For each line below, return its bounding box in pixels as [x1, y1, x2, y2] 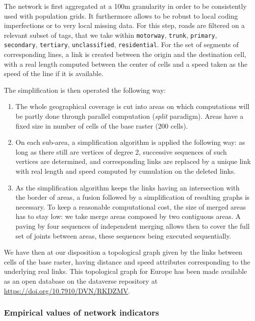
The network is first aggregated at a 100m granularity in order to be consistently [4, 1, 247, 11]
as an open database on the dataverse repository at [4, 275, 158, 286]
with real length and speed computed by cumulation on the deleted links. [15, 166, 236, 176]
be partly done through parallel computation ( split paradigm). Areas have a [15, 111, 244, 121]
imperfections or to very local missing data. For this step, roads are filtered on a [4, 20, 245, 30]
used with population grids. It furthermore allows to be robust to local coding [4, 10, 238, 21]
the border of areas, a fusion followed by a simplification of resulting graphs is [15, 192, 250, 202]
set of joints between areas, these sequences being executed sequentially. [15, 230, 231, 241]
